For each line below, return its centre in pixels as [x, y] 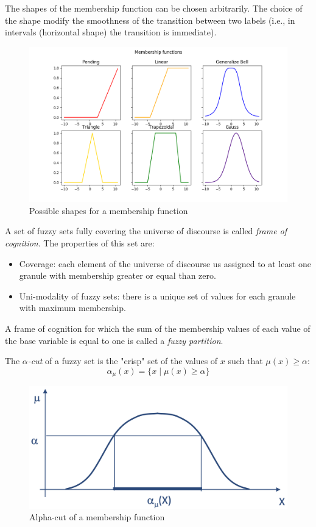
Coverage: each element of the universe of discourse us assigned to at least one [165, 263]
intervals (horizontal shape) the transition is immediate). [111, 32]
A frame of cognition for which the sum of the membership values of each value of [158, 328]
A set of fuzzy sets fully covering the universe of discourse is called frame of [146, 231]
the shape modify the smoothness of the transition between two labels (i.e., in [150, 20]
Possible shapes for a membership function [109, 210]
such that [245, 361]
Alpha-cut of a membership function [97, 517]
